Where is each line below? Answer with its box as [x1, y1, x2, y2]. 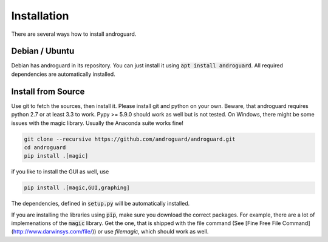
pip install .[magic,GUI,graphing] [24, 184, 130, 191]
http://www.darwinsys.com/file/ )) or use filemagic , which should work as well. [13, 228, 209, 235]
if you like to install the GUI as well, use [11, 168, 109, 175]
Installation [11, 9, 69, 22]
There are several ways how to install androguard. [11, 30, 137, 38]
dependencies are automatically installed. [11, 70, 115, 78]
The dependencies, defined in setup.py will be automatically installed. [11, 200, 190, 207]
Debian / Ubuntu [11, 46, 75, 56]
